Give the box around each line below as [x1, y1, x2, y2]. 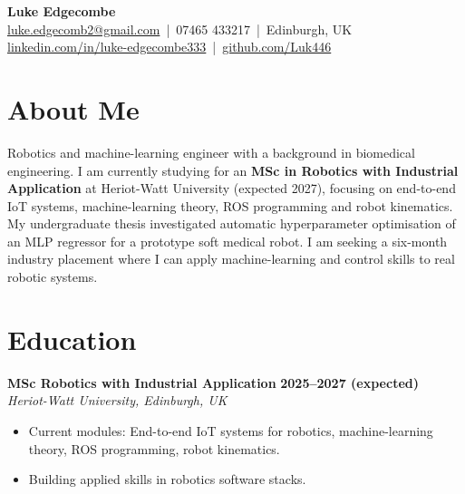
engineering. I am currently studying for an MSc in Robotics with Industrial [7, 160, 459, 179]
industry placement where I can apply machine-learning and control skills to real [7, 249, 455, 268]
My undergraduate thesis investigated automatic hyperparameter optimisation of [7, 214, 456, 233]
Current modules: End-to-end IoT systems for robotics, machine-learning [28, 421, 433, 440]
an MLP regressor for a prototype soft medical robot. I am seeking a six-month [7, 231, 448, 250]
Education [7, 320, 137, 357]
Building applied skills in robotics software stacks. [28, 470, 306, 489]
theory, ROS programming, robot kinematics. [28, 439, 280, 458]
